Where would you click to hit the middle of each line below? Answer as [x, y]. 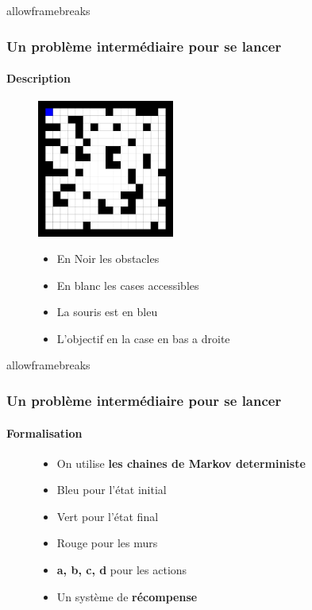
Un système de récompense [127, 596]
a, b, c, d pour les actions [122, 570]
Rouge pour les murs [107, 543]
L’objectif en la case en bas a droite [143, 338]
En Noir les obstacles [108, 259]
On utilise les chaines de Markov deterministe [181, 463]
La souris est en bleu [107, 312]
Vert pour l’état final [108, 516]
